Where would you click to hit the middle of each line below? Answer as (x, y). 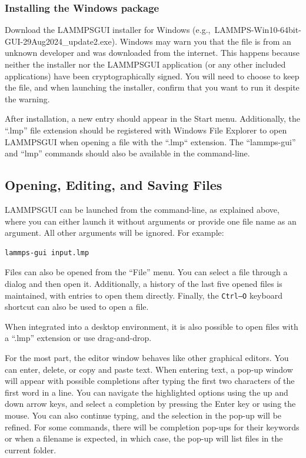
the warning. (27, 98)
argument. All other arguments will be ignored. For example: (114, 233)
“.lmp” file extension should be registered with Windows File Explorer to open (146, 130)
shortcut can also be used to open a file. (77, 307)
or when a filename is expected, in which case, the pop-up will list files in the (144, 438)
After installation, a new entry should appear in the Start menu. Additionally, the (153, 118)
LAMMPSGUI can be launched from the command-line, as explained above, (142, 209)
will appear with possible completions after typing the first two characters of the (150, 381)
